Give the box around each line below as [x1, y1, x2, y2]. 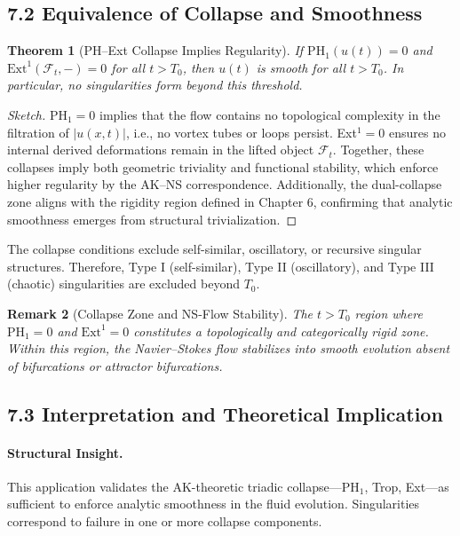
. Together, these [332, 140, 424, 159]
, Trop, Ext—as [364, 477, 449, 495]
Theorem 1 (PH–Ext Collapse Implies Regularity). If [7, 41, 304, 59]
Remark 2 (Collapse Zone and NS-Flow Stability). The [7, 303, 313, 322]
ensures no [388, 122, 446, 141]
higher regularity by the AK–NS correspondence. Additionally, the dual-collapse [7, 175, 442, 193]
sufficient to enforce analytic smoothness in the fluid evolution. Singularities [7, 494, 420, 513]
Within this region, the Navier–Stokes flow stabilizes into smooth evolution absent [7, 339, 450, 358]
